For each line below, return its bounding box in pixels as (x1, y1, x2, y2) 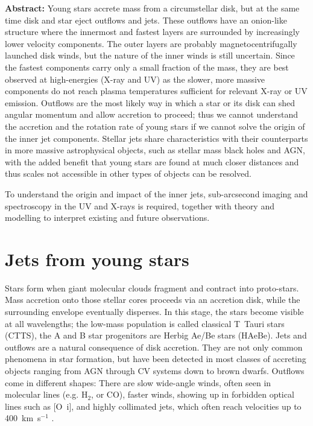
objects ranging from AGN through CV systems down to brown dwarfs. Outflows (5, 364, 305, 377)
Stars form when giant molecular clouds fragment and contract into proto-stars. (5, 281, 299, 294)
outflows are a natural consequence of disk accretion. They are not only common (5, 340, 303, 353)
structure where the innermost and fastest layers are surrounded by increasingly (5, 25, 300, 38)
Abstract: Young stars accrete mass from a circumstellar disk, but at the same (5, 2, 300, 14)
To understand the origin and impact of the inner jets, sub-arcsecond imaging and (5, 187, 308, 200)
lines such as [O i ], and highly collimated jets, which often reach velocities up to (5, 399, 302, 412)
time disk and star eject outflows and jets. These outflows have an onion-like (5, 13, 287, 26)
